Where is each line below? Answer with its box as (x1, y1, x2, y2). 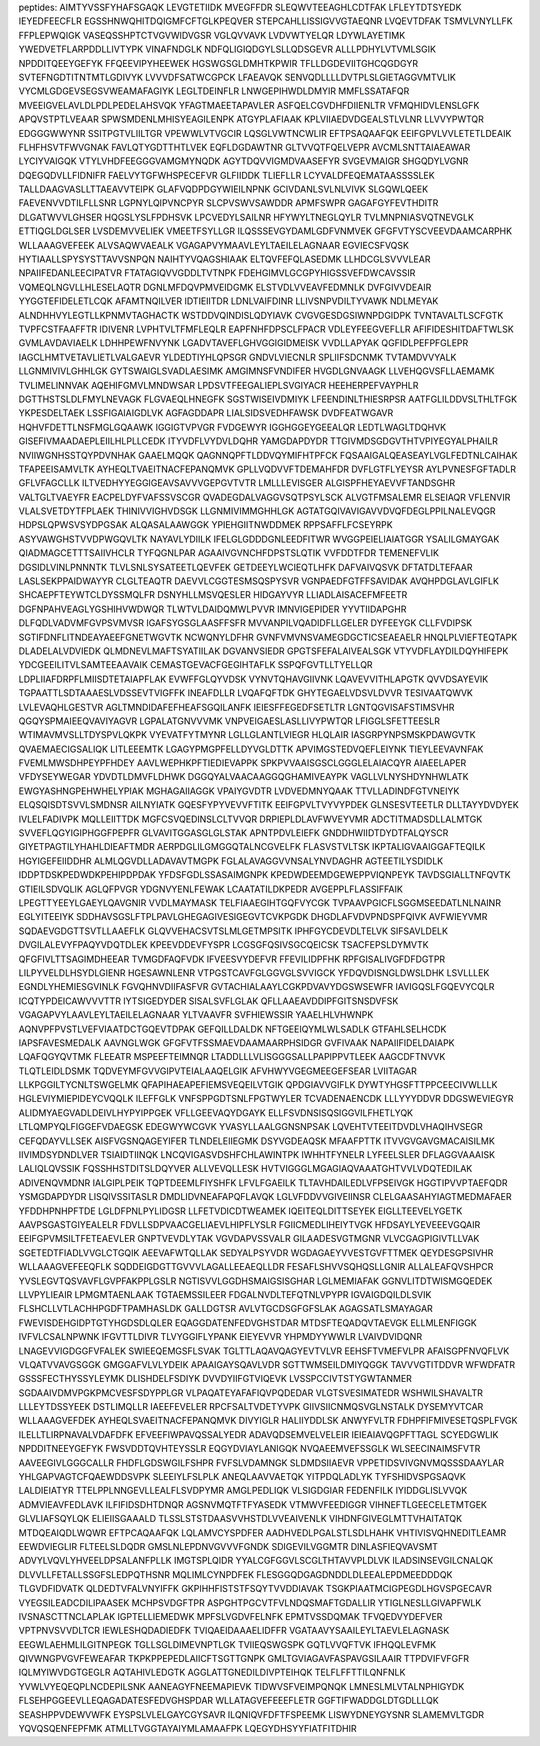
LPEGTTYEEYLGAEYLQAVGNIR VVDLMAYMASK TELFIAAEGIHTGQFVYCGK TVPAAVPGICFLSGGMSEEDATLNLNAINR (18, 897, 502, 909)
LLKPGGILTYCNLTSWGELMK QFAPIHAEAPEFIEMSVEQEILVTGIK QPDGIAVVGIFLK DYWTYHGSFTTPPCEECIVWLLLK (18, 1079, 498, 1091)
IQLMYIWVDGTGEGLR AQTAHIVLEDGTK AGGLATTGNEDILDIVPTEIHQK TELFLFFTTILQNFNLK (18, 1666, 406, 1679)
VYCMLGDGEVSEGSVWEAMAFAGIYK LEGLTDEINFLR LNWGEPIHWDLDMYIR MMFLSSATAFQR (18, 85, 410, 97)
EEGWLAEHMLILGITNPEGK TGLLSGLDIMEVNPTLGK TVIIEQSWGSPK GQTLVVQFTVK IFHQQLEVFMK (18, 1638, 437, 1650)
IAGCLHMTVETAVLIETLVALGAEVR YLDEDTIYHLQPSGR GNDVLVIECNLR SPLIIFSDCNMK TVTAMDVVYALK (18, 351, 457, 363)
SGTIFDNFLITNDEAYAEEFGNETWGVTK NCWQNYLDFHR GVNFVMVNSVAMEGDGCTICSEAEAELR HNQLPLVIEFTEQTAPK (18, 631, 518, 643)
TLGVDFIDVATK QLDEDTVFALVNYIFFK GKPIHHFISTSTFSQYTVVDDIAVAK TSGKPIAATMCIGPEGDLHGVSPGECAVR (18, 1583, 492, 1595)
